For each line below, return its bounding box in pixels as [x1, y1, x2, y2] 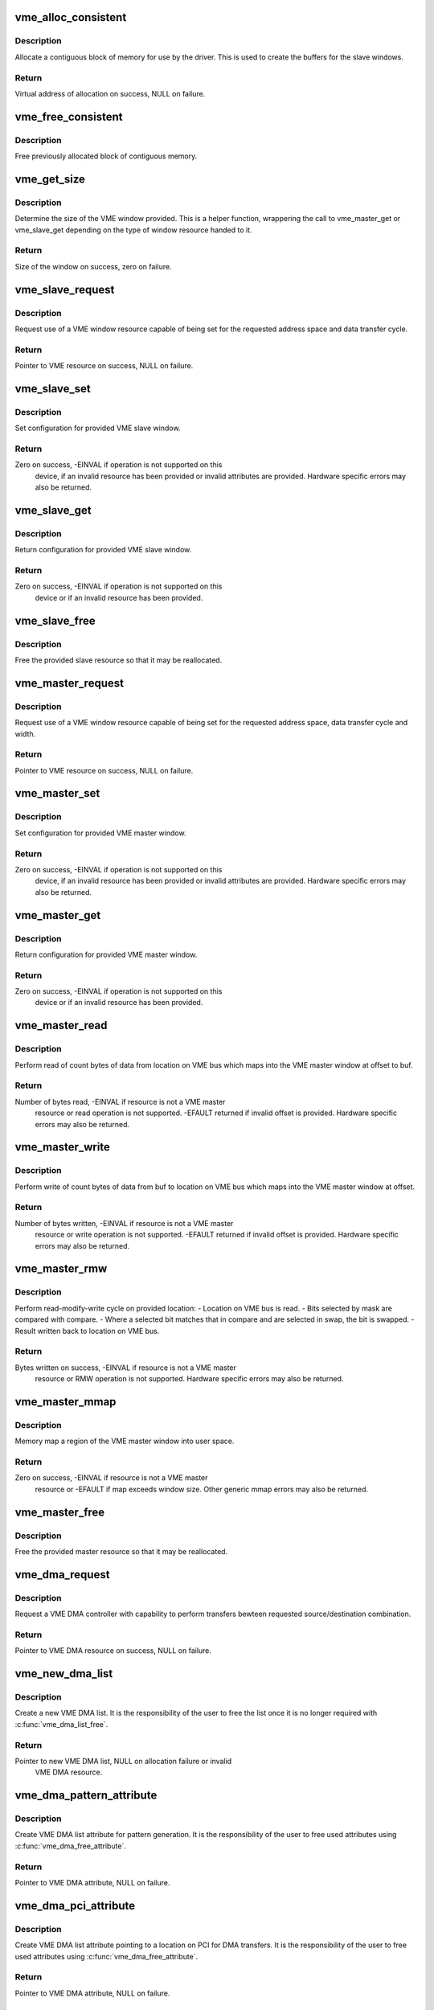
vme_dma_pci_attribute [14, 1898, 136, 1913]
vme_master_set [14, 786, 100, 800]
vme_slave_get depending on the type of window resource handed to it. [14, 225, 252, 235]
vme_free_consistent [14, 109, 123, 124]
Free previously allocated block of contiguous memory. [14, 151, 198, 161]
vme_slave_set [14, 382, 92, 396]
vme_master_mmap [14, 1395, 117, 1409]
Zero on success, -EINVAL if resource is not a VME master [14, 1473, 208, 1483]
